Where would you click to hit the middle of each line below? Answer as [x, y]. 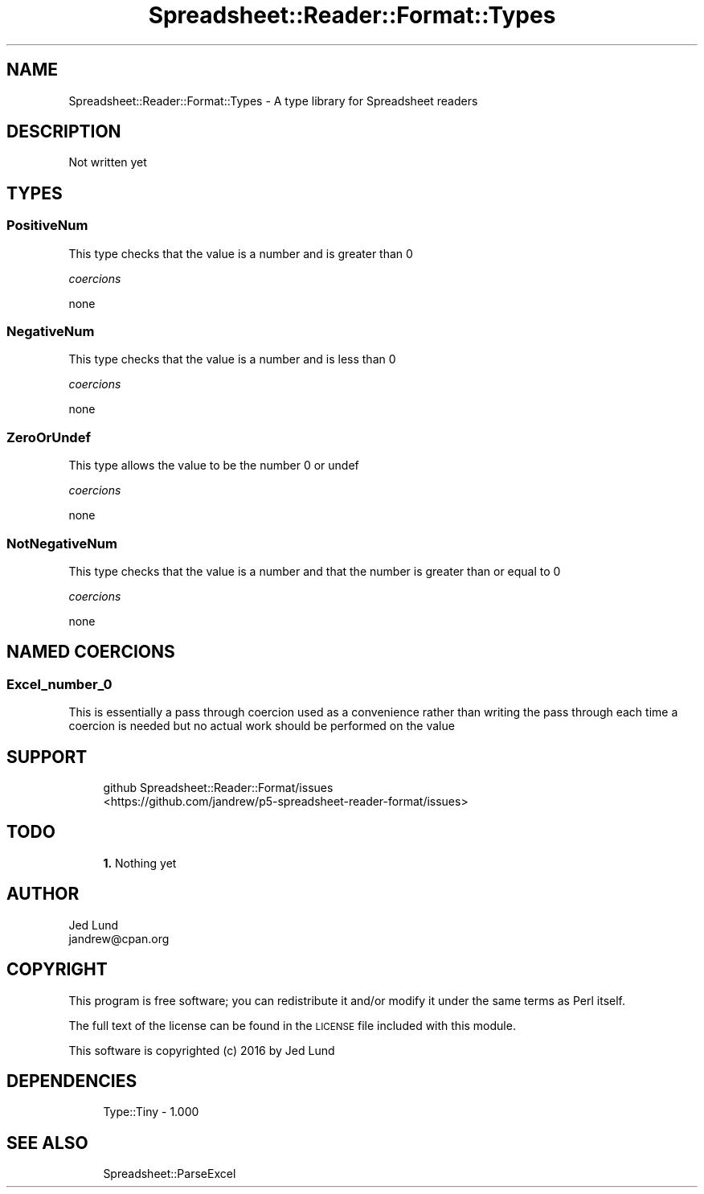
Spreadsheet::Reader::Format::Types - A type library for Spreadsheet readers [273, 101]
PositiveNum [47, 226]
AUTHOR [43, 894]
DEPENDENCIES [72, 1081]
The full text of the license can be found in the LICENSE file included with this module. [292, 1025]
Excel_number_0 [59, 684]
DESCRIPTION [64, 132]
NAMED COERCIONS [91, 652]
